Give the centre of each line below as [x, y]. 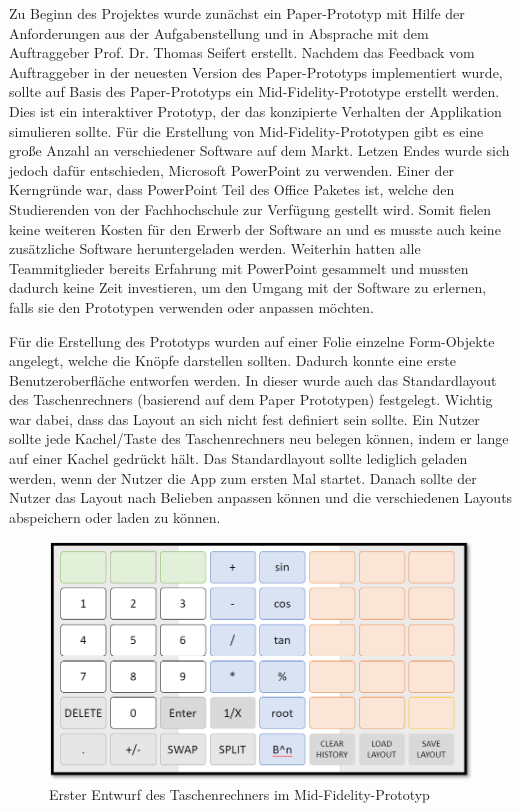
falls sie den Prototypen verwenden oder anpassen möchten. [192, 306]
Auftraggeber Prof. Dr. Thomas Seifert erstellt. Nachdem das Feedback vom [242, 52]
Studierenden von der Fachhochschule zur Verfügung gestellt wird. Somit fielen [250, 208]
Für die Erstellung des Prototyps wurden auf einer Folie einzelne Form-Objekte [252, 340]
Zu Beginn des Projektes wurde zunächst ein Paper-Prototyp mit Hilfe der [237, 13]
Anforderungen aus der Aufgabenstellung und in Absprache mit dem [219, 32]
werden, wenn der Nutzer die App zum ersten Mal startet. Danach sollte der [243, 477]
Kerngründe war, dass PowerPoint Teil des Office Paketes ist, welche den [232, 189]
